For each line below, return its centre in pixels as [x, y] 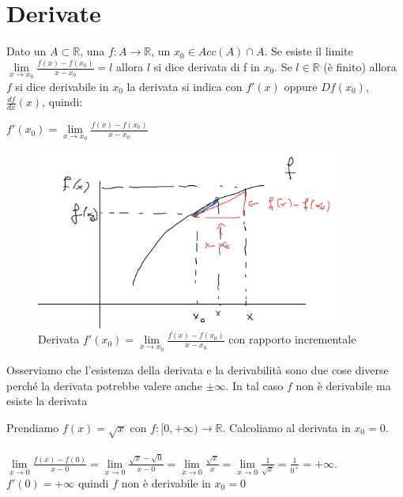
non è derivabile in [166, 482]
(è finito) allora [360, 67]
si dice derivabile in [62, 86]
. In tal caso [254, 385]
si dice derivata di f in [207, 67]
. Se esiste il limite [309, 51]
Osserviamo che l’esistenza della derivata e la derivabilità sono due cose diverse [198, 370]
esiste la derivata [47, 401]
